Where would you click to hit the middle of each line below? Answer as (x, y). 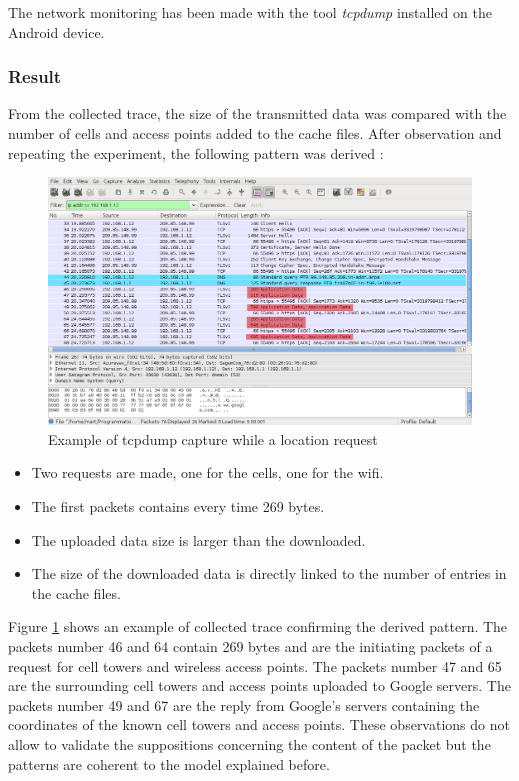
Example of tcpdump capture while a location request (213, 438)
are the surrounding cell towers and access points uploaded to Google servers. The (259, 685)
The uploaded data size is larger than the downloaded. (198, 539)
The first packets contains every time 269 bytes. (178, 505)
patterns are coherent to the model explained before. (169, 763)
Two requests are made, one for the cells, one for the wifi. (207, 472)
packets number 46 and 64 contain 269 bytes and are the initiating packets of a (250, 645)
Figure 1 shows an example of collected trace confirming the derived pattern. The (258, 626)
